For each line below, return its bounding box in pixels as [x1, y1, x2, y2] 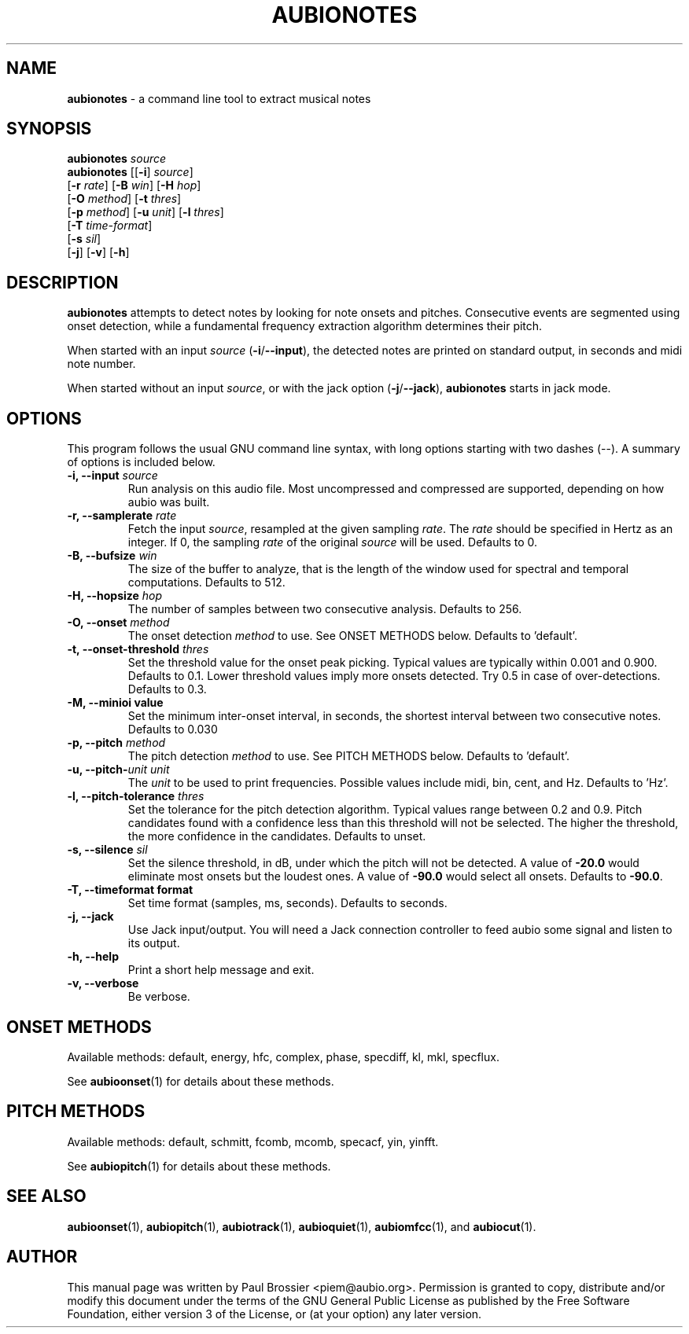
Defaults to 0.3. [127, 682, 207, 696]
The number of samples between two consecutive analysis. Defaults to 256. [127, 602, 522, 616]
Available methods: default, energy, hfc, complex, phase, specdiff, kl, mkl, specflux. [67, 1049, 499, 1064]
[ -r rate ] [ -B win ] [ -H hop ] [67, 178, 201, 193]
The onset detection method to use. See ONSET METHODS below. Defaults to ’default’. [127, 629, 577, 643]
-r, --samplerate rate [67, 509, 177, 523]
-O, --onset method [67, 616, 170, 630]
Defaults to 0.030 [127, 722, 218, 737]
